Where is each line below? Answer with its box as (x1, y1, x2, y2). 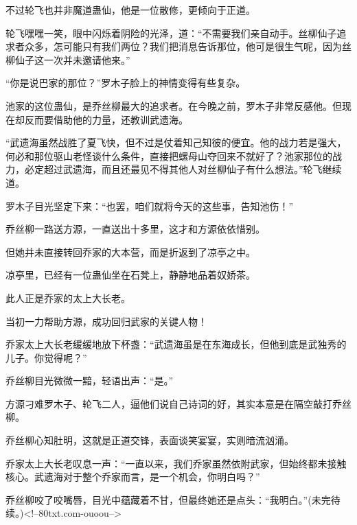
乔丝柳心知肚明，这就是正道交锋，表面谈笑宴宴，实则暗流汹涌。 (5, 433, 294, 447)
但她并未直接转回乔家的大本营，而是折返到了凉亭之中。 (5, 244, 255, 259)
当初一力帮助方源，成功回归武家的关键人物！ (5, 314, 207, 328)
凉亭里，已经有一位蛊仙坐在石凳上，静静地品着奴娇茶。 (5, 268, 255, 282)
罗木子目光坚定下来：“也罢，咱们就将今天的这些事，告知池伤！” (5, 198, 294, 213)
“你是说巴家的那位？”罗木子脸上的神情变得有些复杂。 (5, 75, 246, 90)
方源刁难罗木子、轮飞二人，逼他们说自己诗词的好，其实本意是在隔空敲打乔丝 (5, 396, 352, 410)
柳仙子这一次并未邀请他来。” (5, 52, 130, 67)
